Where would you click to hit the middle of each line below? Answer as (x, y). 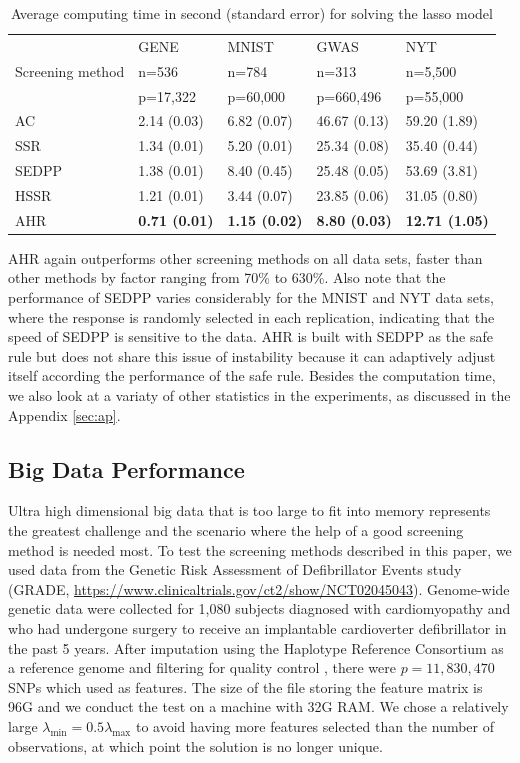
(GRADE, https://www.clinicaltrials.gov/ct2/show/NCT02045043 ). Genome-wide (259, 588)
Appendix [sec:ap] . (64, 414)
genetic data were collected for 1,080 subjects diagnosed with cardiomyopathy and (259, 608)
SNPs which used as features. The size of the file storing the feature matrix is (245, 686)
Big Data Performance (126, 468)
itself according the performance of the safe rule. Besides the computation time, (252, 375)
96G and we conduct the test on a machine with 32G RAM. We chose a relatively (258, 706)
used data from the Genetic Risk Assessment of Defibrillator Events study (235, 569)
